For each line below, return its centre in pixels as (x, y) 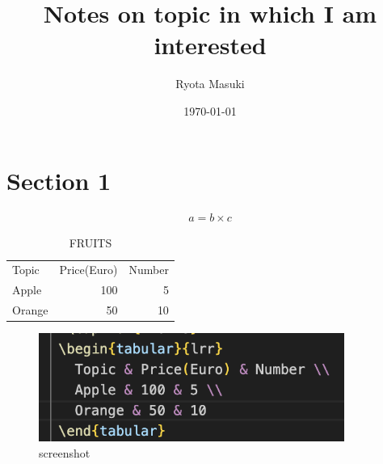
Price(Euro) (88, 270)
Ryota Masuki (210, 84)
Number (149, 270)
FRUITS (90, 243)
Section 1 (59, 180)
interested (210, 45)
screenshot (65, 452)
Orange (30, 310)
